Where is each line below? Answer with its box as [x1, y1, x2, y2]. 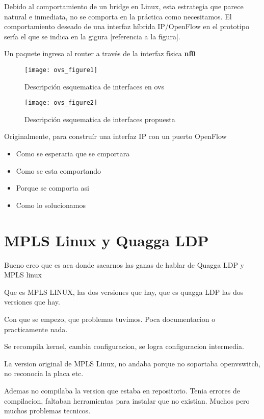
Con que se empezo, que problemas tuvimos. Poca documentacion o [4, 313, 216, 324]
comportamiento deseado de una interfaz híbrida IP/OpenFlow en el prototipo [4, 21, 249, 32]
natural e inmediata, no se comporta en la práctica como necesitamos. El [4, 11, 232, 21]
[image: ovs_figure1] [24, 66, 98, 74]
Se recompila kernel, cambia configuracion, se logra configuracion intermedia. [4, 341, 244, 352]
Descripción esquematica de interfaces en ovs [24, 81, 164, 91]
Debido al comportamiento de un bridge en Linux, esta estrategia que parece [4, 1, 244, 11]
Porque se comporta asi [16, 182, 89, 193]
